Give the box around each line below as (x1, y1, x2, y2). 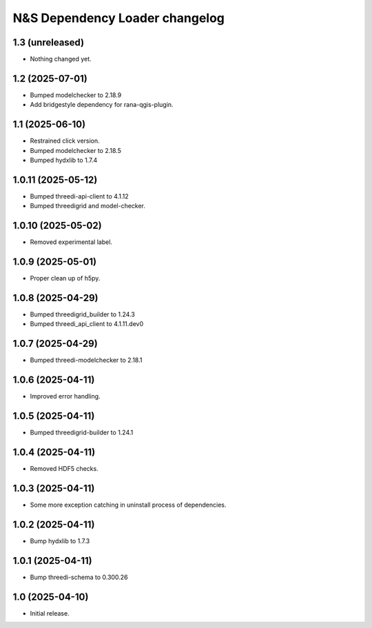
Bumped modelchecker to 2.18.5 (30, 146, 122, 154)
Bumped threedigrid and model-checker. (30, 202, 146, 210)
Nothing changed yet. (30, 55, 92, 63)
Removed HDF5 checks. (30, 465, 99, 473)
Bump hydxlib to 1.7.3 (30, 536, 90, 545)
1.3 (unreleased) (12, 37, 85, 48)
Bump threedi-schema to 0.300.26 (30, 573, 128, 581)
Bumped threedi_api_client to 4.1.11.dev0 (30, 320, 144, 328)
